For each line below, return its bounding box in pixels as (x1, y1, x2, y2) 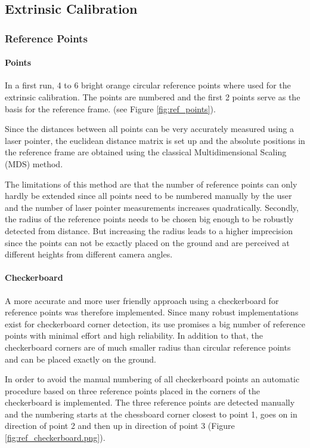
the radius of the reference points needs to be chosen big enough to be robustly (5, 213, 294, 225)
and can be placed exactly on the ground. (5, 352, 157, 365)
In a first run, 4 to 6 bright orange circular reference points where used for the (5, 79, 291, 91)
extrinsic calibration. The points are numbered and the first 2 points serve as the (5, 91, 300, 103)
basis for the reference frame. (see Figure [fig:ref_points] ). (5, 102, 216, 115)
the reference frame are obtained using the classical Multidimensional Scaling (5, 146, 287, 158)
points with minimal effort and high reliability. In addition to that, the (5, 329, 263, 342)
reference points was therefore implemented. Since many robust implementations (5, 306, 299, 318)
